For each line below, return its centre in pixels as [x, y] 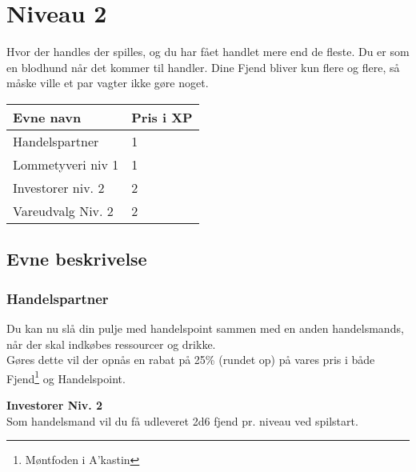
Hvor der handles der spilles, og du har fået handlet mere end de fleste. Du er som [208, 52]
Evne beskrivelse [77, 259]
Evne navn [47, 117]
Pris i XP [162, 117]
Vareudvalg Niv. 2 [63, 210]
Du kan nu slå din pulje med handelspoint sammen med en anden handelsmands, [205, 328]
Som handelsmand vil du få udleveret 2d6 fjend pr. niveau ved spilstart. [182, 420]
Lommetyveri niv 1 [66, 164]
